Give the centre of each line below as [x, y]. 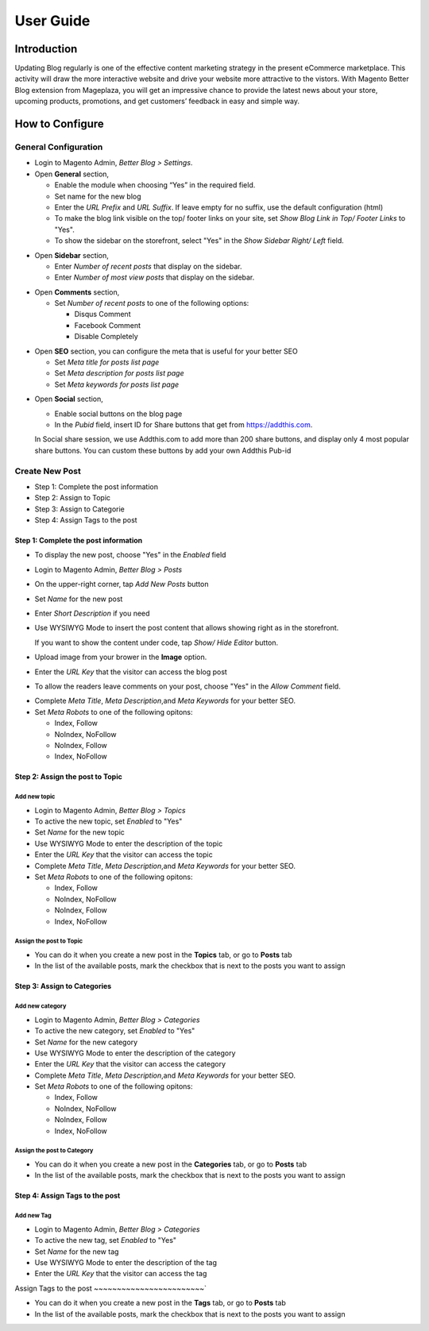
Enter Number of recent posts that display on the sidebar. [148, 266]
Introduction [46, 49]
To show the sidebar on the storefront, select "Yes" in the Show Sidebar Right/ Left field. [199, 241]
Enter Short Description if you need [92, 613]
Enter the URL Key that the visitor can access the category [130, 1064]
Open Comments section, [77, 292]
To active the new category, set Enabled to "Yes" [115, 1031]
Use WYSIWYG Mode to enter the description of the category [135, 1053]
